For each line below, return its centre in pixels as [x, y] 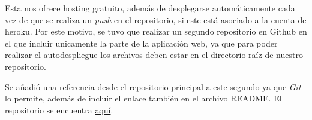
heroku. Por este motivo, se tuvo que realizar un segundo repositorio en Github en [156, 31]
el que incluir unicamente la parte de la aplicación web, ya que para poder [141, 43]
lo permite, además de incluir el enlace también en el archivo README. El [143, 98]
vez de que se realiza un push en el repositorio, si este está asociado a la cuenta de [156, 19]
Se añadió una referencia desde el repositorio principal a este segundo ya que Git [153, 86]
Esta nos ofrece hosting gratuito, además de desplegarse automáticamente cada [150, 8]
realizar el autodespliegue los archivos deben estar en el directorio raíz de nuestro [154, 55]
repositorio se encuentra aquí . [59, 110]
